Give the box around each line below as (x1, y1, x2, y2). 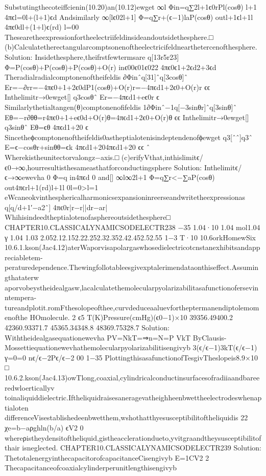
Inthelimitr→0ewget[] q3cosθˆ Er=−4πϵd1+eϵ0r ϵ (5, 92, 160, 102)
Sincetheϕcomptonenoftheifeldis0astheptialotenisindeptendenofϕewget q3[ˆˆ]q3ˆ (5, 131, 253, 142)
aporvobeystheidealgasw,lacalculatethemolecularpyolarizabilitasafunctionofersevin (5, 282, 259, 292)
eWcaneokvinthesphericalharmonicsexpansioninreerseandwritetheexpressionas (5, 192, 245, 202)
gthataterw (5, 272, 39, 283)
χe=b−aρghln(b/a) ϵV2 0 (5, 422, 84, 433)
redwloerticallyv (5, 382, 55, 393)
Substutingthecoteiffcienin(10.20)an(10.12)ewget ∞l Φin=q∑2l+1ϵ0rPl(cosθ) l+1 (5, 2, 257, 12)
